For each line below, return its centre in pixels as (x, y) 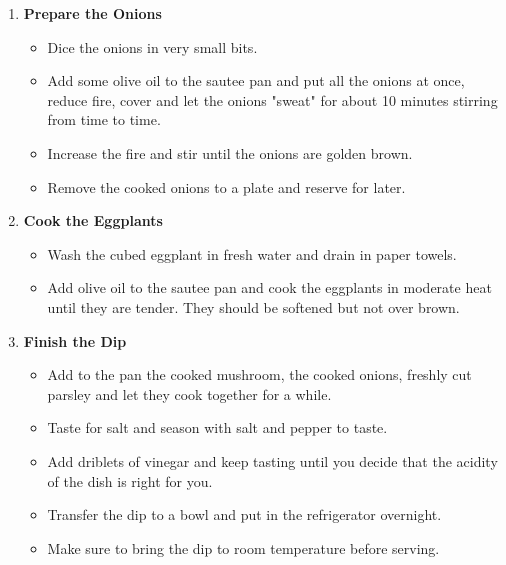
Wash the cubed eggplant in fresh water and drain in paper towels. (252, 253)
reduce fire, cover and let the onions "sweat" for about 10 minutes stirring (272, 99)
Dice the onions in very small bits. (152, 46)
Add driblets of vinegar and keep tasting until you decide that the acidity (272, 460)
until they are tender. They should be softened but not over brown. (253, 306)
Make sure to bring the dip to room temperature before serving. (243, 547)
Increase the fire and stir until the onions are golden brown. (230, 152)
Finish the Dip (75, 340)
